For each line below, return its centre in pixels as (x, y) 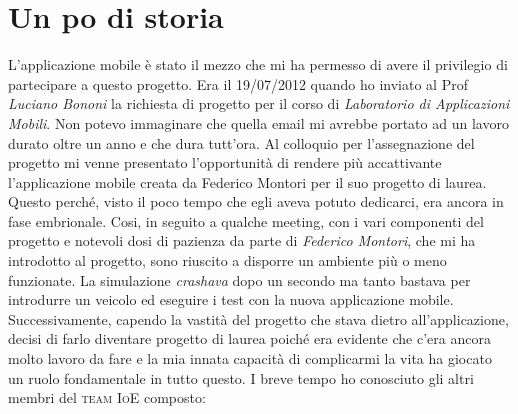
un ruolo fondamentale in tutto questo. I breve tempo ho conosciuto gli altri (241, 377)
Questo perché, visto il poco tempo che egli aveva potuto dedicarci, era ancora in (256, 201)
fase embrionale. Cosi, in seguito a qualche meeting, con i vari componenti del (246, 220)
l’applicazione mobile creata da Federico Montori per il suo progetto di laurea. (247, 181)
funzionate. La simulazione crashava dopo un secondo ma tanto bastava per (239, 279)
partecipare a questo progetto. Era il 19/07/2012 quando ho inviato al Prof (238, 83)
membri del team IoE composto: (107, 397)
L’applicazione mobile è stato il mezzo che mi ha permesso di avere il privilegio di (258, 64)
